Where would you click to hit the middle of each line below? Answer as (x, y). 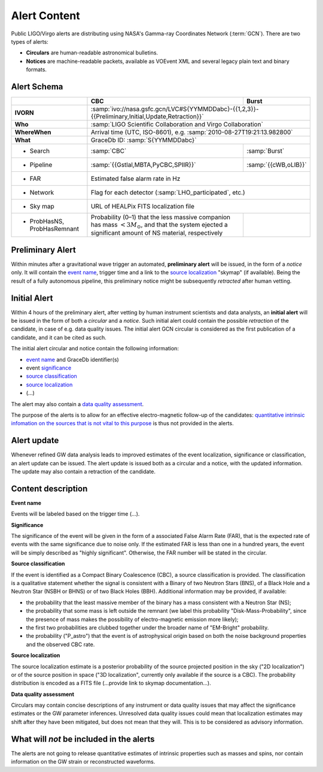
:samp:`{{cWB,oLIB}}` (277, 165)
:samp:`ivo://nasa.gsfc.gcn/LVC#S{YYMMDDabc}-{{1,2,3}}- (175, 109)
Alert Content (45, 16)
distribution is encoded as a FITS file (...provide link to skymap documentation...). (111, 683)
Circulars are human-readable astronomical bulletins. (92, 53)
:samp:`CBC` (109, 151)
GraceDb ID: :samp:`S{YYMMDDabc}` (144, 140)
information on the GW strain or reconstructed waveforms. (83, 762)
